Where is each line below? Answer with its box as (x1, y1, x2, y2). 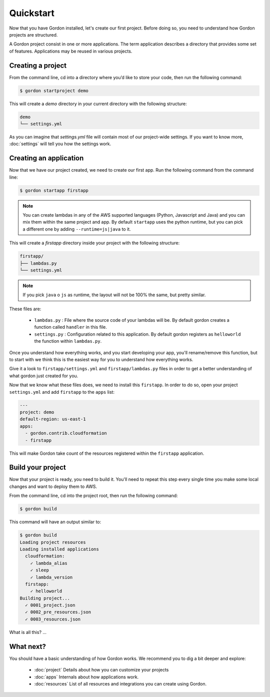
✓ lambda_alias (30, 560, 67, 566)
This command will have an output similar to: (9, 519, 101, 525)
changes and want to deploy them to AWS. (9, 483, 97, 489)
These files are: (9, 306, 41, 312)
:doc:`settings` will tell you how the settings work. (9, 141, 111, 147)
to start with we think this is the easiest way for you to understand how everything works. (9, 357, 193, 363)
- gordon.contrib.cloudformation (25, 430, 107, 436)
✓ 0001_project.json (25, 602, 75, 608)
